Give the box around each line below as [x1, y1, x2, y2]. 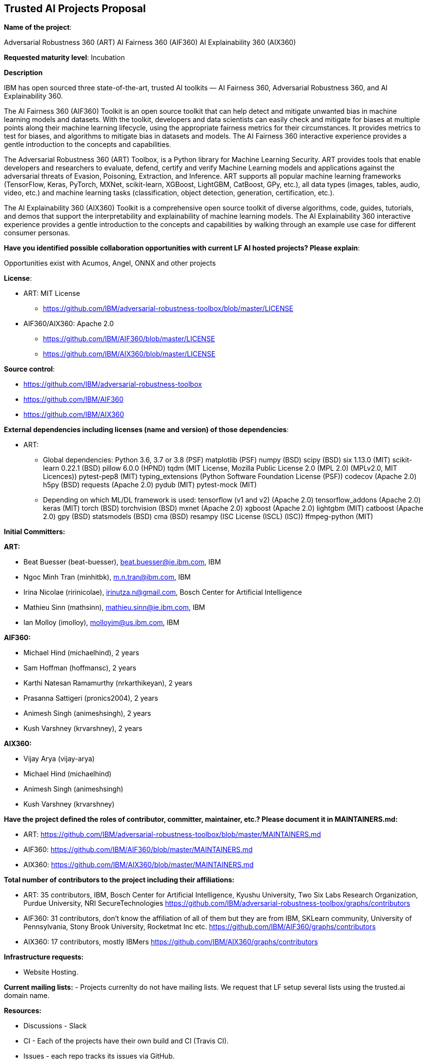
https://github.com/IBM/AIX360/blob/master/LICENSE [43, 350, 216, 358]
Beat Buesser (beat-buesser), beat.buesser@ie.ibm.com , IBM [23, 558, 221, 566]
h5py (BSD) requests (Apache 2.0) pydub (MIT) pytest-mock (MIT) [43, 480, 257, 489]
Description [4, 68, 43, 77]
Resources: [4, 1006, 41, 1015]
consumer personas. [4, 229, 70, 237]
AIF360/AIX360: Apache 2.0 [23, 319, 114, 328]
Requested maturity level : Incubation [4, 53, 125, 62]
